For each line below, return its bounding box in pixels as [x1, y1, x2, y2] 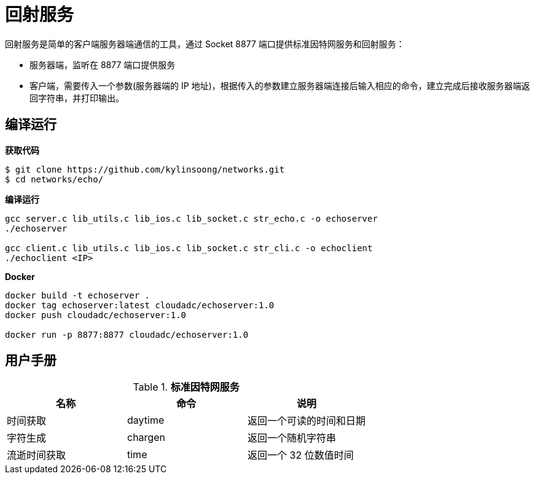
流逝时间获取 [7, 449, 66, 462]
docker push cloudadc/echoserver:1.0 [5, 310, 187, 320]
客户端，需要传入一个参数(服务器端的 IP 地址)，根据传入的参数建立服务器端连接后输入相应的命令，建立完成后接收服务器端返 [29, 80, 530, 91]
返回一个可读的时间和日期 [248, 415, 366, 427]
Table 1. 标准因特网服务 [133, 381, 240, 394]
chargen [127, 431, 165, 444]
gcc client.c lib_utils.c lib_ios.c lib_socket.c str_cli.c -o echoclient [5, 243, 373, 253]
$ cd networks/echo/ [5, 174, 104, 184]
